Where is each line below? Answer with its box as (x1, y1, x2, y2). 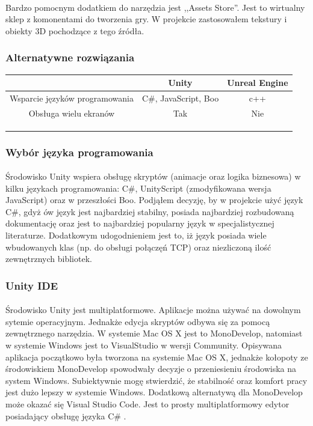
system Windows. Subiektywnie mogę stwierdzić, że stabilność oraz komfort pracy (5, 374, 308, 386)
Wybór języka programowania (5, 144, 153, 159)
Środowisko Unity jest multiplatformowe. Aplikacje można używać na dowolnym (5, 303, 301, 316)
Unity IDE (5, 278, 58, 293)
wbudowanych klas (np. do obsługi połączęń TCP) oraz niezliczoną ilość (5, 240, 271, 253)
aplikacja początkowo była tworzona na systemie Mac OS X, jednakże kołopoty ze (5, 350, 308, 363)
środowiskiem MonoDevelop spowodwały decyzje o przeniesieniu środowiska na (5, 362, 297, 375)
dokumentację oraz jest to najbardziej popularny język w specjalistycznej (5, 217, 274, 230)
